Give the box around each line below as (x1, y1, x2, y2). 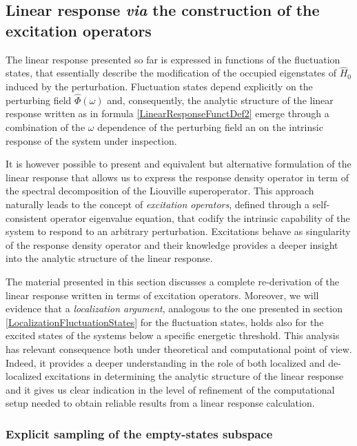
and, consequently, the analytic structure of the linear (107, 92, 334, 107)
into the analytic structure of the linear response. (6, 251, 213, 265)
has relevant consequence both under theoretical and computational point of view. (6, 341, 352, 356)
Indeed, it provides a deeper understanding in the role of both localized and (6, 355, 325, 369)
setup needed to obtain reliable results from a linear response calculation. (6, 396, 315, 410)
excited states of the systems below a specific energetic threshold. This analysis (6, 328, 340, 343)
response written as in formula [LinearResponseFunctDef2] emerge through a (6, 106, 329, 121)
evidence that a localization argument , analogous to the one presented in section (6, 301, 343, 316)
